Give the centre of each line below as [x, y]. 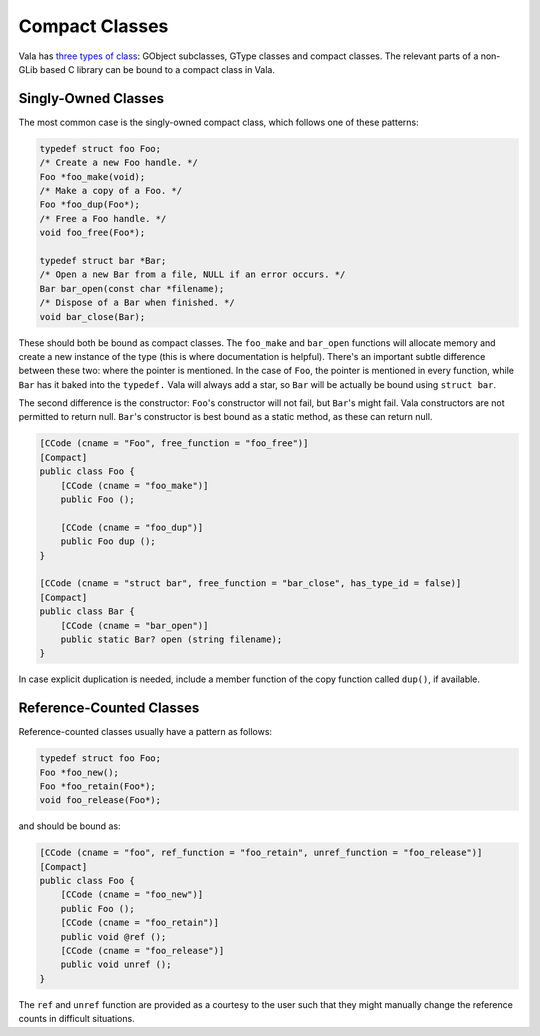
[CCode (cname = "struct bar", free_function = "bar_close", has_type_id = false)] [250, 583]
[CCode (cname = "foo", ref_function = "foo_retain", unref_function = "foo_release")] [261, 853]
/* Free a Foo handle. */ [103, 218]
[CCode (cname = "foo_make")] [134, 485]
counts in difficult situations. [76, 1019]
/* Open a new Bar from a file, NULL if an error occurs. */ [192, 274]
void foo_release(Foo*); [100, 800]
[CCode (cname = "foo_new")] [132, 894]
